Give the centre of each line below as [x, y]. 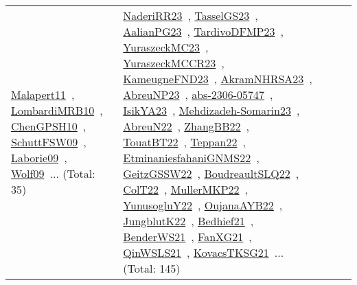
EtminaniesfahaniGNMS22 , [191, 158]
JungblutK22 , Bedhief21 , [188, 221]
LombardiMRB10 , [57, 110]
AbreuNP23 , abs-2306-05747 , [198, 94]
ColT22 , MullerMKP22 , [186, 189]
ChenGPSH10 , [49, 126]
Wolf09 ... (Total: [53, 173]
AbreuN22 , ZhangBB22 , [186, 126]
